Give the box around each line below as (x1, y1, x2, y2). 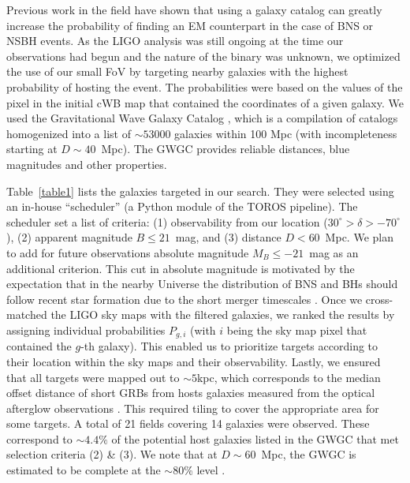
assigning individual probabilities (6, 321, 166, 338)
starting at (6, 140, 58, 157)
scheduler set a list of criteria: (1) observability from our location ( (6, 213, 328, 230)
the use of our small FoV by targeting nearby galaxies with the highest (6, 63, 348, 80)
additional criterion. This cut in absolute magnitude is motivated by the (6, 260, 355, 276)
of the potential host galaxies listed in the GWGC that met (111, 430, 399, 447)
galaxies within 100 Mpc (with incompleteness (174, 125, 397, 141)
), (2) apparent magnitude (6, 229, 132, 245)
